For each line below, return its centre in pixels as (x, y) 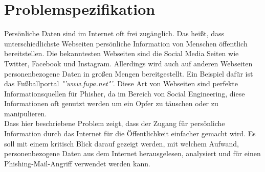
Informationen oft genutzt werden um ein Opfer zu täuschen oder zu (111, 103)
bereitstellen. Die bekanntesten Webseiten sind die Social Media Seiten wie (122, 53)
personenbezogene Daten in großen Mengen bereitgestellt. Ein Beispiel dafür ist (129, 73)
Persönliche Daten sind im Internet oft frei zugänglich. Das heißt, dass (114, 33)
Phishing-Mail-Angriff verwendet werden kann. (77, 163)
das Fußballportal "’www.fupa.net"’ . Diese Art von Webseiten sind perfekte (121, 83)
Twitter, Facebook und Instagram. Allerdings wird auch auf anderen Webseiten (128, 63)
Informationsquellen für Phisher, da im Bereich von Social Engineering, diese (125, 93)
